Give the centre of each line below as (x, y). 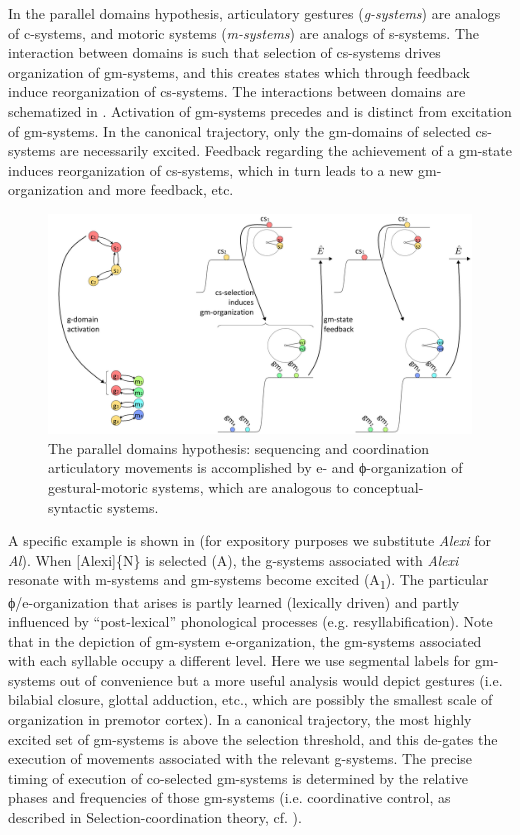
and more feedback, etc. (161, 189)
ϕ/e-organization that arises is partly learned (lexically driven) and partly (234, 601)
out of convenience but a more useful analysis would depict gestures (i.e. (281, 679)
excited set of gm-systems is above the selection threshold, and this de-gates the (253, 738)
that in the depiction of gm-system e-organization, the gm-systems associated (245, 640)
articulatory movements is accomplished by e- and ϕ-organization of (255, 467)
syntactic (75, 506)
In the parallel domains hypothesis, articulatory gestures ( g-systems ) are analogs (254, 13)
